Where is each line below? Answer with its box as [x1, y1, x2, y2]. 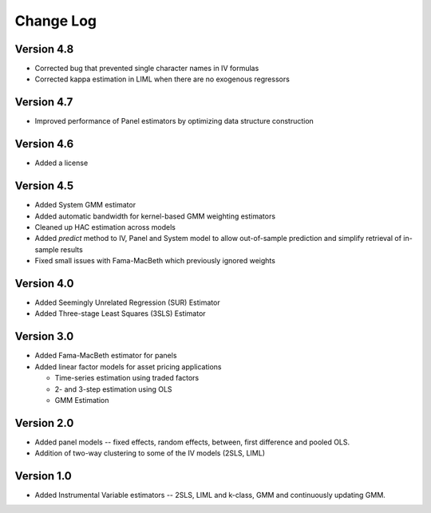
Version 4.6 [14, 137, 74, 151]
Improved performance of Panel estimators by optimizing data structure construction [34, 116, 314, 126]
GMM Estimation [54, 395, 109, 404]
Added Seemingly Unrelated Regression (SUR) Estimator [34, 298, 220, 307]
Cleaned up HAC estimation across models [34, 222, 176, 231]
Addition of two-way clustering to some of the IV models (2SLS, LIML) [34, 448, 265, 458]
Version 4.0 [14, 276, 74, 290]
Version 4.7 [14, 96, 73, 109]
